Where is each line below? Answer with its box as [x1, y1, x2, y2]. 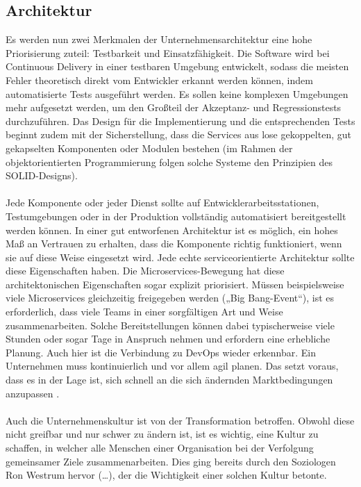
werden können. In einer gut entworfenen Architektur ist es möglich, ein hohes [6, 222, 338, 237]
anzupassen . [6, 386, 60, 400]
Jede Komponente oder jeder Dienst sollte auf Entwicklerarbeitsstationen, [6, 195, 319, 210]
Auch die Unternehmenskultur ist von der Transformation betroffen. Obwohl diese [6, 413, 355, 427]
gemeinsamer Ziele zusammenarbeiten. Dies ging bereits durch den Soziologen [6, 454, 336, 468]
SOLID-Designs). [6, 168, 78, 183]
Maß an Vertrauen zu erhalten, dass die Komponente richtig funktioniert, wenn [6, 236, 342, 251]
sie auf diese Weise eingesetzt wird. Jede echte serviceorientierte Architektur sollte [6, 249, 355, 264]
